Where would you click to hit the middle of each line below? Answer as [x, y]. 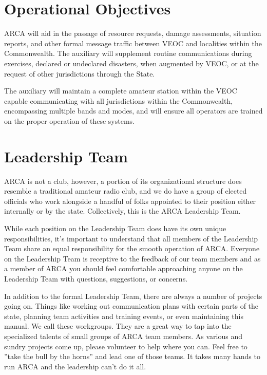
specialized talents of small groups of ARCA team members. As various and [123, 336]
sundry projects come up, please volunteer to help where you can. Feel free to [126, 346]
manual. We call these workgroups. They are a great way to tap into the [118, 326]
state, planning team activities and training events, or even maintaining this [124, 316]
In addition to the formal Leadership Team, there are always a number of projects [133, 296]
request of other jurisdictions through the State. [80, 73]
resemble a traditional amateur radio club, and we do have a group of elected [126, 191]
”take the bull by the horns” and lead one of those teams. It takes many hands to [132, 356]
